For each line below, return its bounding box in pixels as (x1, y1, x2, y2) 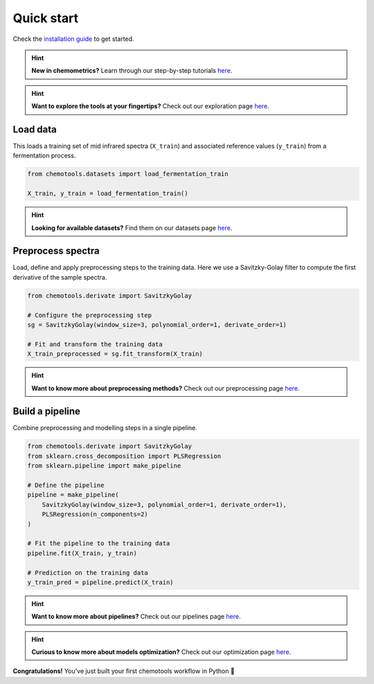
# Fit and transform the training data (27, 340, 163, 348)
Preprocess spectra (12, 245, 100, 257)
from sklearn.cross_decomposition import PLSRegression (27, 452, 222, 460)
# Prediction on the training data (27, 569, 148, 576)
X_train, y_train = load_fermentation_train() (27, 189, 188, 198)
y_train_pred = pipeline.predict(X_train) (27, 578, 174, 586)
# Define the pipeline (27, 481, 105, 489)
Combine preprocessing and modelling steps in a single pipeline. (12, 424, 197, 432)
